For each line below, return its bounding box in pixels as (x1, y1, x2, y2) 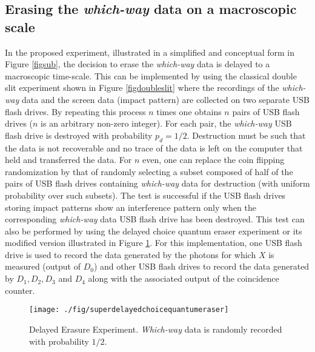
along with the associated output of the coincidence (88, 272, 279, 285)
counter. (5, 284, 35, 296)
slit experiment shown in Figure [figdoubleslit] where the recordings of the (5, 81, 279, 94)
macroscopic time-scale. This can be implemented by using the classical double (5, 69, 297, 82)
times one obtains (156, 105, 222, 118)
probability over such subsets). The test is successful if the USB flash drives (5, 188, 286, 201)
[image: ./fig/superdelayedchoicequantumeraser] (29, 305, 229, 314)
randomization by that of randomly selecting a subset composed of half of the (5, 165, 293, 178)
